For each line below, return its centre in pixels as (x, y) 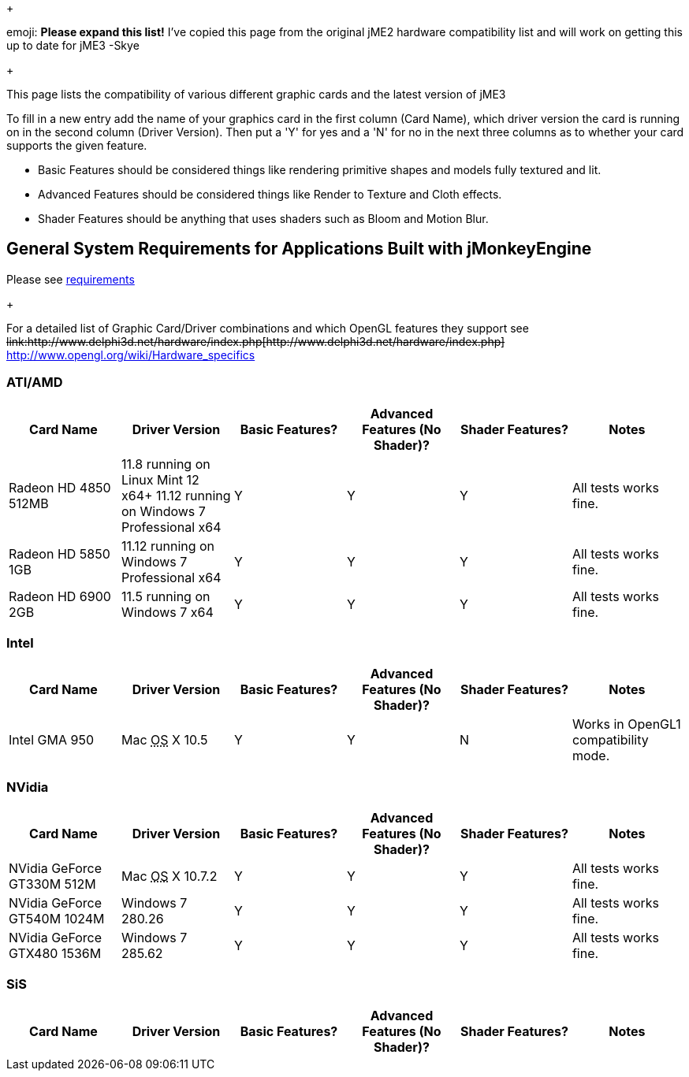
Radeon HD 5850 (60, 553)
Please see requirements (71, 279)
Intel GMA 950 (51, 740)
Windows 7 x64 (167, 612)
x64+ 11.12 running (176, 495)
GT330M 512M (52, 884)
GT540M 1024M (57, 919)
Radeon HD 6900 (60, 596)
